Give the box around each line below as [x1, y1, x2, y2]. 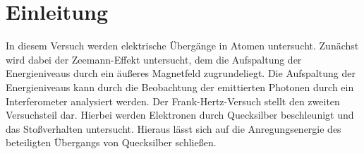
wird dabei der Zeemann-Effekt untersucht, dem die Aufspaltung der [6, 52, 302, 66]
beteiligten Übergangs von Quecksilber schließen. [6, 135, 217, 150]
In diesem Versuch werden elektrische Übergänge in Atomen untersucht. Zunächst [6, 38, 359, 53]
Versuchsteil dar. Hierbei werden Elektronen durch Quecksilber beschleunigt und [6, 107, 354, 122]
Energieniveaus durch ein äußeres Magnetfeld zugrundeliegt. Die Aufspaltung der [6, 66, 356, 81]
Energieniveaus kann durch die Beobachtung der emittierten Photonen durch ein [6, 79, 354, 94]
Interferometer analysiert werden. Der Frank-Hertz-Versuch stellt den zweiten [6, 93, 340, 108]
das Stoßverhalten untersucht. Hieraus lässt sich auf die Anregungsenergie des [6, 121, 341, 136]
